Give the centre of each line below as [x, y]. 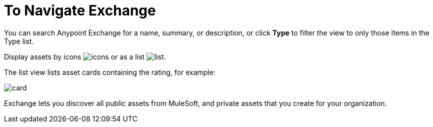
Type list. [19, 41]
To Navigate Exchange [80, 10]
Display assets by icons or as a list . [85, 56]
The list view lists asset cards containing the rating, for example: [110, 72]
